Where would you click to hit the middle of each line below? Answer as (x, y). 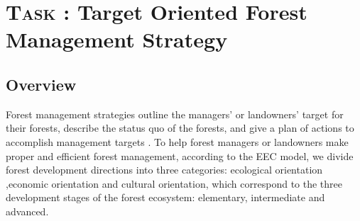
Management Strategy (117, 39)
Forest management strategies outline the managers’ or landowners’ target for (175, 114)
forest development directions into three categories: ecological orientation (164, 170)
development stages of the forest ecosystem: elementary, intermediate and (165, 197)
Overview (41, 84)
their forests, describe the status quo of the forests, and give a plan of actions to (180, 128)
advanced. (27, 211)
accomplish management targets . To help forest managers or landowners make (177, 141)
